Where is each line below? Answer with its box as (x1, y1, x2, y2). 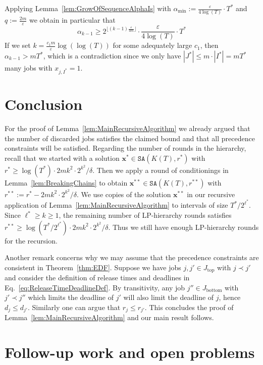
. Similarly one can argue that (27, 302, 121, 313)
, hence (219, 292, 241, 302)
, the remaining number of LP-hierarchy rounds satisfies (59, 210, 232, 220)
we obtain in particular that (29, 15, 116, 25)
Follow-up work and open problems (5, 342, 255, 362)
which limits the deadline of (28, 292, 114, 302)
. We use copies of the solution (76, 189, 171, 199)
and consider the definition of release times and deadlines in (5, 272, 190, 283)
